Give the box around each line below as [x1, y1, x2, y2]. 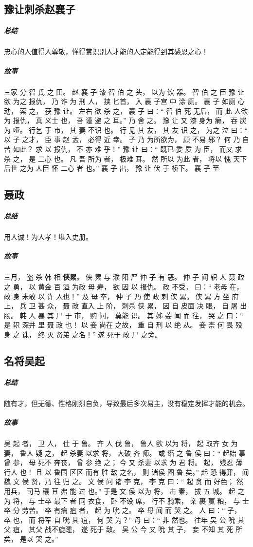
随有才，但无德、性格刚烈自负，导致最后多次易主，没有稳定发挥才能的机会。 [4, 398, 249, 408]
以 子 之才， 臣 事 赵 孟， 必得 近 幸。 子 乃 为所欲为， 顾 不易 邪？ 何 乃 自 [4, 134, 249, 144]
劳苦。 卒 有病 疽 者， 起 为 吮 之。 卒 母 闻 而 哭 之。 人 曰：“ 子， [22, 505, 241, 515]
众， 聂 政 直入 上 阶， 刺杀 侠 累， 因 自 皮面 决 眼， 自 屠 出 [47, 301, 247, 311]
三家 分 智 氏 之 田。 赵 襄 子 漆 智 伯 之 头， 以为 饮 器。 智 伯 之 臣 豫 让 [4, 86, 245, 97]
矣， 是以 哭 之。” [4, 533, 58, 544]
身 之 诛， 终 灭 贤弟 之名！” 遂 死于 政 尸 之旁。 [4, 329, 162, 339]
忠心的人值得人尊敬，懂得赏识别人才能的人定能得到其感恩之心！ [4, 46, 208, 57]
